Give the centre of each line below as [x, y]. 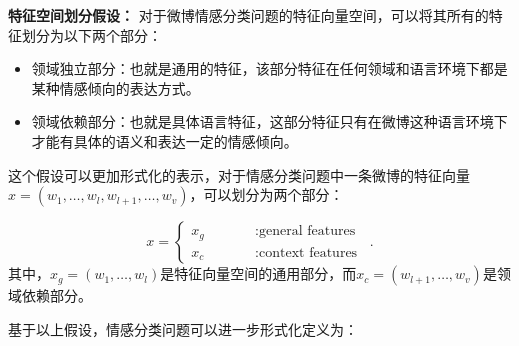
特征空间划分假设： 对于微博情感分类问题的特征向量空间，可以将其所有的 [248, 15]
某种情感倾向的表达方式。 [115, 87]
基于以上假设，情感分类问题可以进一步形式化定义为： [183, 328]
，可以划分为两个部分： [266, 194]
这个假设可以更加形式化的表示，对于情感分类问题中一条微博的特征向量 [239, 174]
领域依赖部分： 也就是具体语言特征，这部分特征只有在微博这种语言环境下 [269, 121]
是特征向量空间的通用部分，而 [258, 273]
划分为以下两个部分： [91, 34]
